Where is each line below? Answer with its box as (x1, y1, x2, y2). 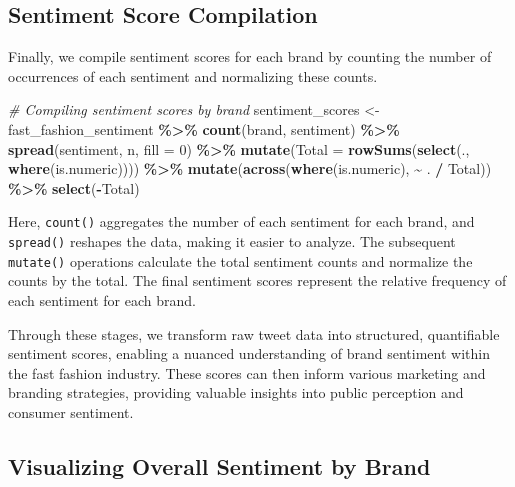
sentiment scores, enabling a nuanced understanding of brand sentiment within (8, 343, 490, 364)
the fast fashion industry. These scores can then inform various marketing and (8, 362, 486, 383)
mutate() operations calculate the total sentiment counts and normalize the (8, 250, 473, 271)
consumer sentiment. (8, 401, 134, 422)
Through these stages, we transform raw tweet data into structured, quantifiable (8, 323, 500, 344)
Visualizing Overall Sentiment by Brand (8, 450, 431, 481)
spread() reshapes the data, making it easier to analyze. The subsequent (8, 231, 456, 252)
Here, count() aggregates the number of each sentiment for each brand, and (8, 211, 475, 232)
